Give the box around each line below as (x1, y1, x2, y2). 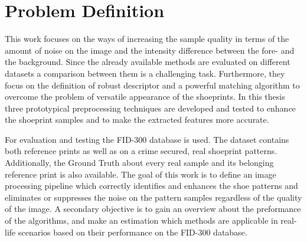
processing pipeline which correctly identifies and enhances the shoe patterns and (5, 179, 298, 192)
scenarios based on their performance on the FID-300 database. (18, 225, 247, 238)
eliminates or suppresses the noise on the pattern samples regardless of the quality (5, 191, 302, 203)
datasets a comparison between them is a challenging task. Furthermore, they (5, 67, 285, 79)
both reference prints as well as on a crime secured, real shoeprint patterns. (5, 145, 277, 157)
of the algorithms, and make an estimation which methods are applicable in (5, 214, 278, 227)
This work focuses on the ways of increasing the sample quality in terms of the (5, 32, 289, 45)
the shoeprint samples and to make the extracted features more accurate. (5, 113, 269, 126)
